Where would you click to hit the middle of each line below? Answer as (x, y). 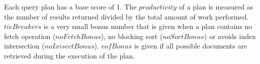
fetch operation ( (30, 36)
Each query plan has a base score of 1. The (70, 6)
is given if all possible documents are (191, 46)
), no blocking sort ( (132, 36)
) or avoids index (230, 36)
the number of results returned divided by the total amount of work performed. (126, 16)
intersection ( (24, 46)
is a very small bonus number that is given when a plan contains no (148, 26)
